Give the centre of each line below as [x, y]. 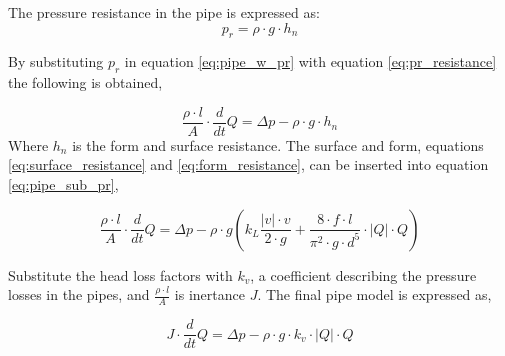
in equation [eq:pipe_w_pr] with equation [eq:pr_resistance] [310, 61]
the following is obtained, [85, 82]
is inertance [209, 294]
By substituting [56, 61]
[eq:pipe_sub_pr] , [63, 184]
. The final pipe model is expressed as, [374, 294]
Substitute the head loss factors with [120, 274]
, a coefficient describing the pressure [363, 274]
